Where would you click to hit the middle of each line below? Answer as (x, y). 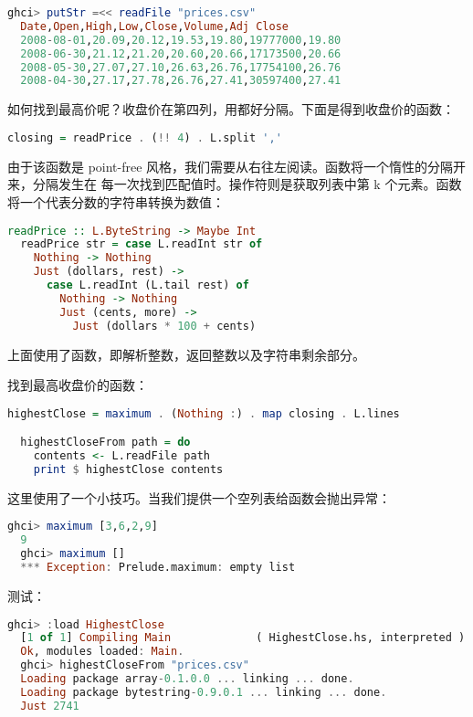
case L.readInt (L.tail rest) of (147, 285)
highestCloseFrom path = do (105, 443)
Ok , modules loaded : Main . (102, 652)
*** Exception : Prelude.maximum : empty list (158, 568)
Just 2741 (50, 706)
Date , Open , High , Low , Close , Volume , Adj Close (154, 26)
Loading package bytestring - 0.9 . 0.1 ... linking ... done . (204, 692)
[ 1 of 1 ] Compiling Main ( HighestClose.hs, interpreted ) (243, 638)
